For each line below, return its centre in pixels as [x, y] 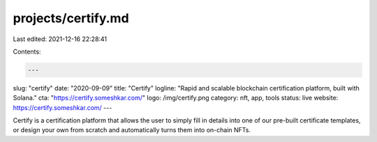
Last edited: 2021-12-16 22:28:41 [60, 39]
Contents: [27, 52]
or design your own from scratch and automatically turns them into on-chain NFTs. [132, 130]
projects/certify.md [71, 18]
